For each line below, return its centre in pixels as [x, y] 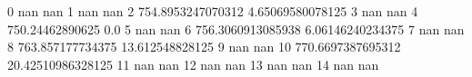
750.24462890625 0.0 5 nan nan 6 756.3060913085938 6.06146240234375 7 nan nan [236, 29]
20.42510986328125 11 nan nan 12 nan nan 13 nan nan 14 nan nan [193, 64]
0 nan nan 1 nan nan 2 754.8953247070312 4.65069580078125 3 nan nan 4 [213, 11]
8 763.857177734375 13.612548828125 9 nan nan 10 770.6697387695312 [204, 47]
